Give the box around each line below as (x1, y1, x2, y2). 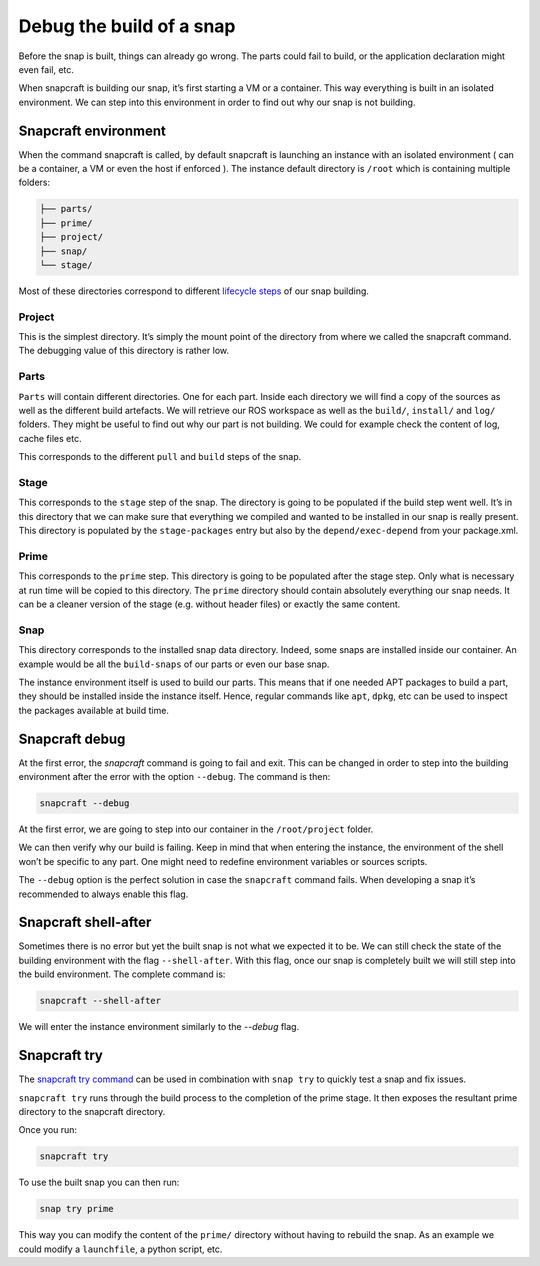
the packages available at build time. (18, 704, 170, 716)
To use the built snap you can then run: (18, 1176, 180, 1189)
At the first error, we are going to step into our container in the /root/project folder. (18, 823, 374, 835)
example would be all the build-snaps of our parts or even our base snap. (18, 658, 330, 670)
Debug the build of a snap (18, 15, 236, 37)
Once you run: (18, 1124, 78, 1136)
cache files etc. (18, 432, 82, 444)
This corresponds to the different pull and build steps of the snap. (18, 451, 302, 463)
